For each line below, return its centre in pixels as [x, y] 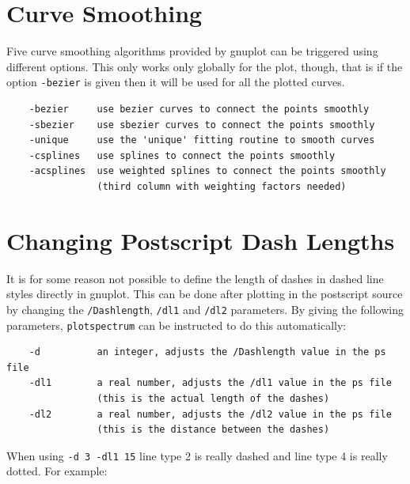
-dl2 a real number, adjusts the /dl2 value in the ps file [210, 414]
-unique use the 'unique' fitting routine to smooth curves [202, 140]
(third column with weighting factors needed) [222, 186]
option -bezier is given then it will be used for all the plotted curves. [176, 82]
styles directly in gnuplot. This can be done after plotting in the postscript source [205, 294]
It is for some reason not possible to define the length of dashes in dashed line [195, 278]
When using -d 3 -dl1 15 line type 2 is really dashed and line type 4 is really [197, 455]
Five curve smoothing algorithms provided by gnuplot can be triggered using [192, 51]
